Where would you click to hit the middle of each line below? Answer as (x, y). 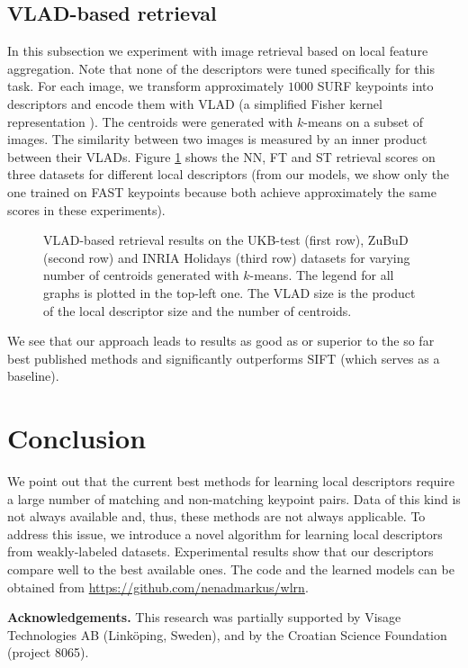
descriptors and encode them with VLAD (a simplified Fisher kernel (195, 103)
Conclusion (77, 438)
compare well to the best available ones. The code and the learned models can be (231, 569)
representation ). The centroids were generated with (150, 121)
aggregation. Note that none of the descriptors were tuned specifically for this (221, 68)
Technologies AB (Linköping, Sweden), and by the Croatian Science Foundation (227, 634)
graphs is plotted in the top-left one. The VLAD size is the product (229, 292)
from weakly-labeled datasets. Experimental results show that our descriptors (220, 551)
